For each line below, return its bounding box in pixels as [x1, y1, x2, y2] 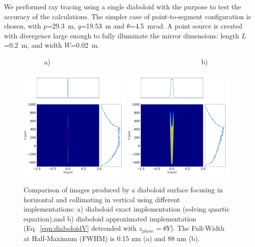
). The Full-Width [170, 223, 225, 233]
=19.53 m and [80, 21, 125, 31]
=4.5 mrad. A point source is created [129, 21, 243, 31]
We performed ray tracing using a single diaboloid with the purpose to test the [4, 1, 241, 11]
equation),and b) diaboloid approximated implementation [24, 213, 197, 223]
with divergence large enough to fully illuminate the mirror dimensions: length [4, 30, 239, 40]
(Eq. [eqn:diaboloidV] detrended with [24, 223, 137, 233]
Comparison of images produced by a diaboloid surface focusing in [24, 184, 223, 194]
